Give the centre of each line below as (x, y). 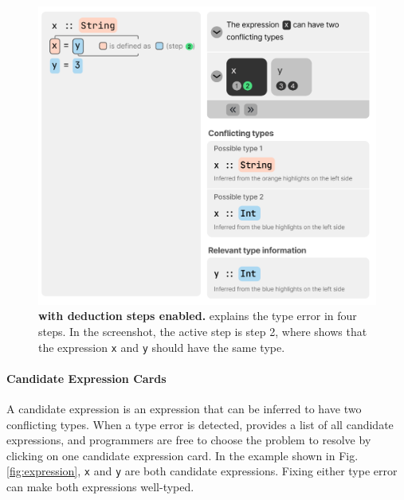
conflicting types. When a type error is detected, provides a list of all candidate (200, 424)
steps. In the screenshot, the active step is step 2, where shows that (203, 331)
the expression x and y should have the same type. (162, 347)
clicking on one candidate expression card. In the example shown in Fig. (182, 455)
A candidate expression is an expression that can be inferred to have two (184, 408)
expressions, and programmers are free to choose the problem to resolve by (189, 440)
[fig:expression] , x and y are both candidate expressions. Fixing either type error (202, 471)
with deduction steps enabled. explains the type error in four (198, 316)
